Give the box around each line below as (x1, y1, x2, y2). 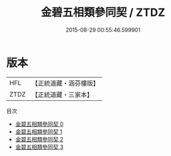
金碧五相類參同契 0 (15, 120, 64, 127)
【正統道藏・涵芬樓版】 (31, 79, 100, 87)
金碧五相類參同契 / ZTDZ (40, 6, 165, 20)
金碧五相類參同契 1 (15, 128, 63, 135)
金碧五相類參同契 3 (15, 143, 64, 150)
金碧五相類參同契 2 (15, 135, 64, 143)
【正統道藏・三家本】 (31, 90, 94, 98)
